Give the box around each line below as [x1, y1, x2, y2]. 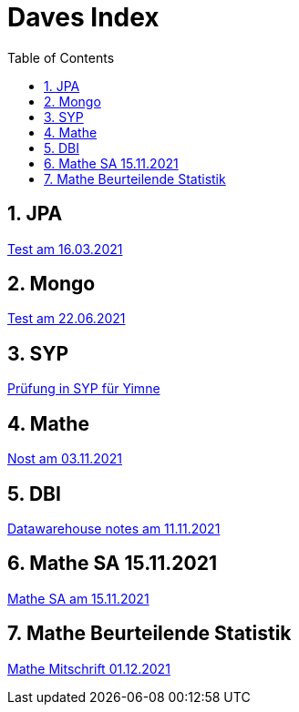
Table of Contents [7, 49, 115, 66]
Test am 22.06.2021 [7, 310, 126, 327]
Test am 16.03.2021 [7, 240, 123, 257]
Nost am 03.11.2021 [7, 451, 122, 467]
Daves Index [7, 2, 160, 33]
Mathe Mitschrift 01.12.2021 [7, 660, 170, 676]
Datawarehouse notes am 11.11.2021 [7, 520, 221, 536]
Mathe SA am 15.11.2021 [7, 590, 149, 606]
